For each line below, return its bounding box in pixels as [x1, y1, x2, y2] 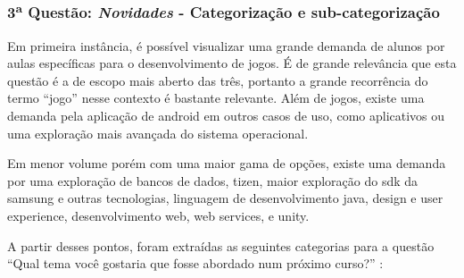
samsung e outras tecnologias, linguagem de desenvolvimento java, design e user [7, 189, 443, 207]
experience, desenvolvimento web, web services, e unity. [7, 206, 310, 225]
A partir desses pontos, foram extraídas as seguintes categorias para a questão [7, 236, 435, 255]
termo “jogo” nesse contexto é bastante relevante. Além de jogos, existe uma [7, 88, 425, 107]
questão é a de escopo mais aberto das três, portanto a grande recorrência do [7, 71, 428, 89]
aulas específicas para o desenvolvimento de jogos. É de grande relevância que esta [7, 54, 457, 72]
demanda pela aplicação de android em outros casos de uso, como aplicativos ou [7, 106, 445, 125]
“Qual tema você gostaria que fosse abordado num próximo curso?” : [7, 254, 384, 273]
